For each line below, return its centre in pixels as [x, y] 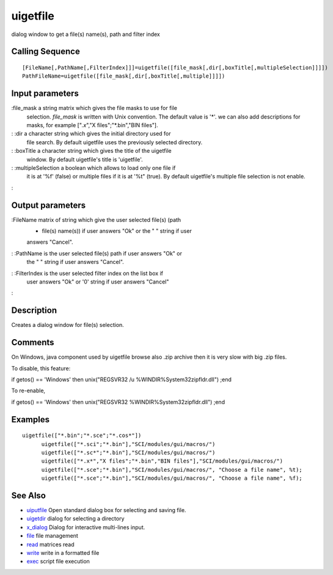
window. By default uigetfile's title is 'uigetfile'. [85, 159]
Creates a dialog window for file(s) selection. [68, 325]
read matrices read [50, 544]
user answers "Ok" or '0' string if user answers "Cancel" [98, 282]
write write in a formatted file [63, 553]
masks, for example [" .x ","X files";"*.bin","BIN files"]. [92, 125]
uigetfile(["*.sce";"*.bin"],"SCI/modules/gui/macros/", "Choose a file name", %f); [172, 478]
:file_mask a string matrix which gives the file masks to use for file [94, 108]
